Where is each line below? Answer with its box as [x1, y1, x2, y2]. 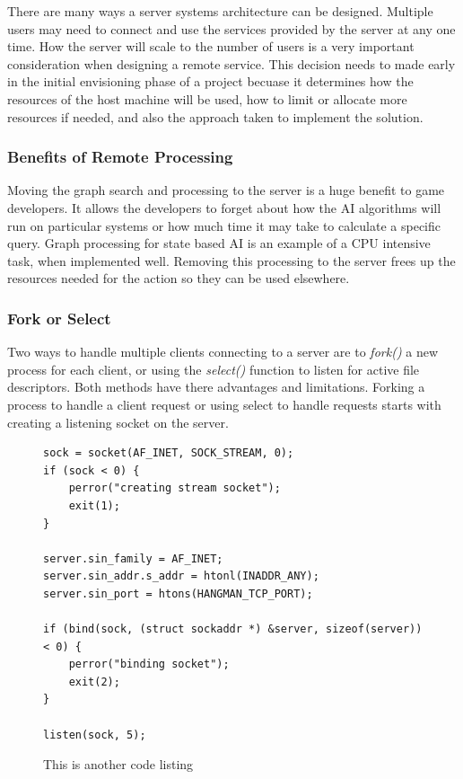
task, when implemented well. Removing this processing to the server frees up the [7, 251, 456, 270]
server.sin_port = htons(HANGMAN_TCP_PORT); [43, 587, 313, 600]
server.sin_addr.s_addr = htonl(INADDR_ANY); [43, 570, 319, 583]
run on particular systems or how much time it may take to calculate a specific [7, 216, 441, 235]
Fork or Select [7, 306, 111, 329]
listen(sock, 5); [43, 728, 146, 741]
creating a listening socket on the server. [7, 412, 229, 431]
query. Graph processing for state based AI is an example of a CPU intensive [7, 234, 431, 252]
